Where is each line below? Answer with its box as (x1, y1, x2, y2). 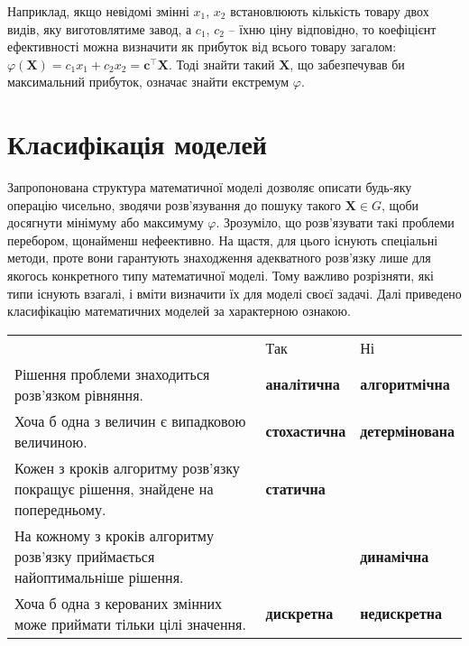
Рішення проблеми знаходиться (14, 363, 210, 384)
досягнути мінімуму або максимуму (7, 213, 204, 232)
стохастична (265, 420, 346, 442)
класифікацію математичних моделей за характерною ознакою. (7, 301, 351, 320)
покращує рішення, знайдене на (14, 477, 214, 499)
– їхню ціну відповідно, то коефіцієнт (228, 19, 437, 38)
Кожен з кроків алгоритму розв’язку (14, 457, 240, 478)
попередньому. (14, 498, 106, 520)
